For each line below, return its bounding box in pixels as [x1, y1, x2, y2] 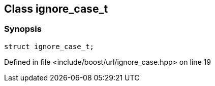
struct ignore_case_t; [4, 42, 95, 51]
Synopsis [4, 24, 42, 34]
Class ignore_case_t [4, 3, 108, 15]
